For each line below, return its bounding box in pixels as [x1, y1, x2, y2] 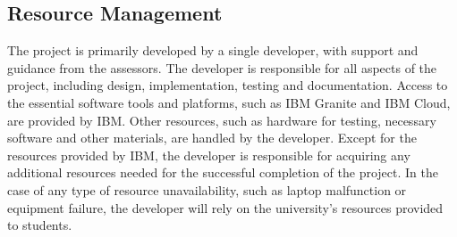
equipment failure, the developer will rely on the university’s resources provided [7, 198, 444, 217]
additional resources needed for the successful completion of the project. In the [7, 163, 438, 182]
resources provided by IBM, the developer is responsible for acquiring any [7, 145, 410, 164]
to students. [7, 216, 72, 234]
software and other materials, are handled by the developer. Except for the [7, 128, 417, 147]
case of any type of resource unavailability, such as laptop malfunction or [7, 180, 407, 199]
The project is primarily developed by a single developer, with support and [7, 41, 419, 60]
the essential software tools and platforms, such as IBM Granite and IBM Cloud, [7, 93, 451, 111]
